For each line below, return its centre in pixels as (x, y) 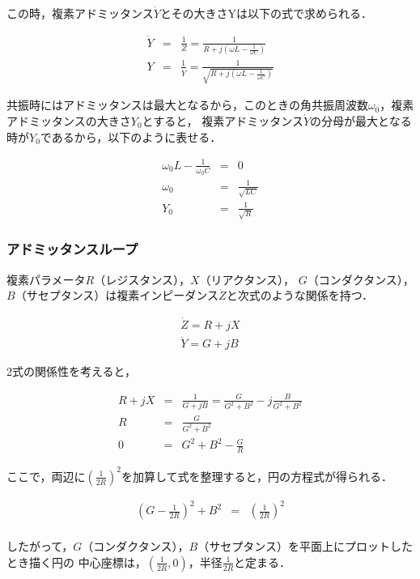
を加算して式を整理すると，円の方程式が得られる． (257, 476)
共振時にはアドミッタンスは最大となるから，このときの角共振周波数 (187, 105)
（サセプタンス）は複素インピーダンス (117, 295)
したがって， (40, 546)
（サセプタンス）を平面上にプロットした (305, 546)
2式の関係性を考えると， (72, 371)
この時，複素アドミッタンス (80, 13)
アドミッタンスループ (72, 249)
